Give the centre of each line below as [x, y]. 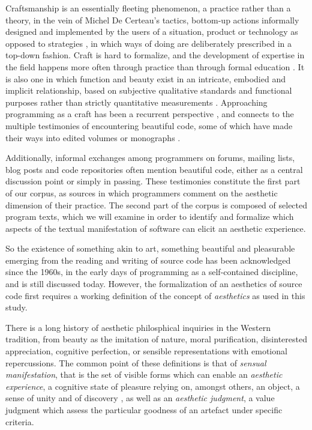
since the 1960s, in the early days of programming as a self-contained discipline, [152, 272]
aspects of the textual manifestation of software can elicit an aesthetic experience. [156, 228]
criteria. [20, 421]
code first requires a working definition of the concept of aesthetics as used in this [155, 295]
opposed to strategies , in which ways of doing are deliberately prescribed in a [148, 43]
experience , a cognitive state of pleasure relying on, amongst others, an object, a [153, 386]
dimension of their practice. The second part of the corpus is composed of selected [157, 204]
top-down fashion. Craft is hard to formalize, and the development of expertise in [155, 55]
